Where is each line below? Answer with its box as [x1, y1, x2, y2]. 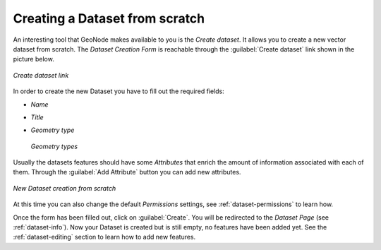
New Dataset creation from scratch [13, 184, 116, 192]
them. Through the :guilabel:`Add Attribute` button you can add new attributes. [13, 168, 241, 177]
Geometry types [30, 142, 78, 150]
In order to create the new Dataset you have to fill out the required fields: [13, 87, 225, 95]
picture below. [13, 55, 54, 64]
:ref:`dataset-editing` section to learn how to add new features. [13, 233, 196, 242]
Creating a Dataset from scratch [13, 11, 205, 26]
